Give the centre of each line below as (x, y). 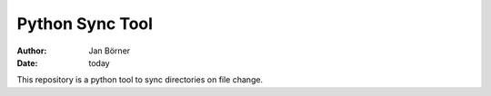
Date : (27, 62)
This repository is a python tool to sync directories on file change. (140, 80)
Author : (32, 51)
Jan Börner (110, 51)
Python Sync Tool (85, 24)
